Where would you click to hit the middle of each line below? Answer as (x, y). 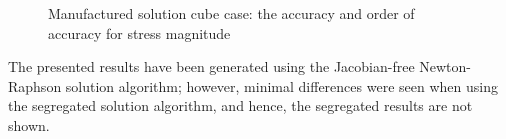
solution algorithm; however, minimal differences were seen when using (281, 85)
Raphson (35, 85)
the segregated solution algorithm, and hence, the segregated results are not (240, 105)
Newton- (445, 66)
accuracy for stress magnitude (139, 32)
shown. (29, 124)
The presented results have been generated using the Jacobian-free (211, 66)
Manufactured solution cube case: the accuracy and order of (231, 13)
